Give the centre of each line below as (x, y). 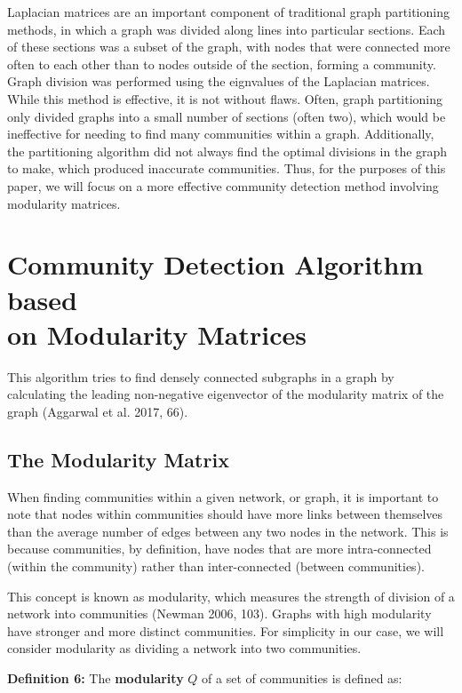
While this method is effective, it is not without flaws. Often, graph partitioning (225, 98)
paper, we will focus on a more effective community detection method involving (223, 185)
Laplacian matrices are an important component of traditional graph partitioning (228, 12)
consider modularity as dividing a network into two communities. (184, 648)
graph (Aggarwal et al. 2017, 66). (98, 411)
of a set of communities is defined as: (302, 677)
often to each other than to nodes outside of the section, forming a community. (222, 64)
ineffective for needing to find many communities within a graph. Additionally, (221, 134)
